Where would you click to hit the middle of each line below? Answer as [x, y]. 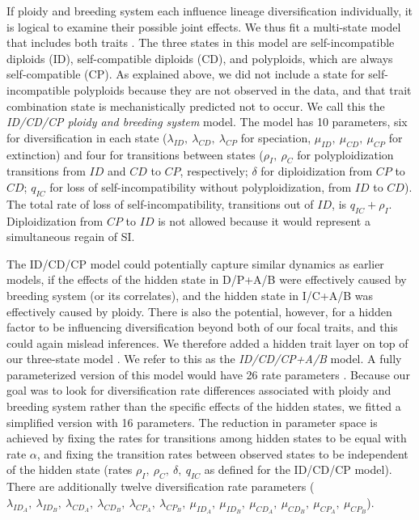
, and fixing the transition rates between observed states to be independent [222, 453]
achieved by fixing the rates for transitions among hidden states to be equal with [207, 438]
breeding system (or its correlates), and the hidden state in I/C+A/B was [190, 295]
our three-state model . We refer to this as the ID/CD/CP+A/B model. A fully [204, 359]
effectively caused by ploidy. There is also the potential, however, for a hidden [199, 311]
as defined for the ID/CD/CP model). [298, 469]
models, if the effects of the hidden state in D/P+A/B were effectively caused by [207, 279]
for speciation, [276, 137]
